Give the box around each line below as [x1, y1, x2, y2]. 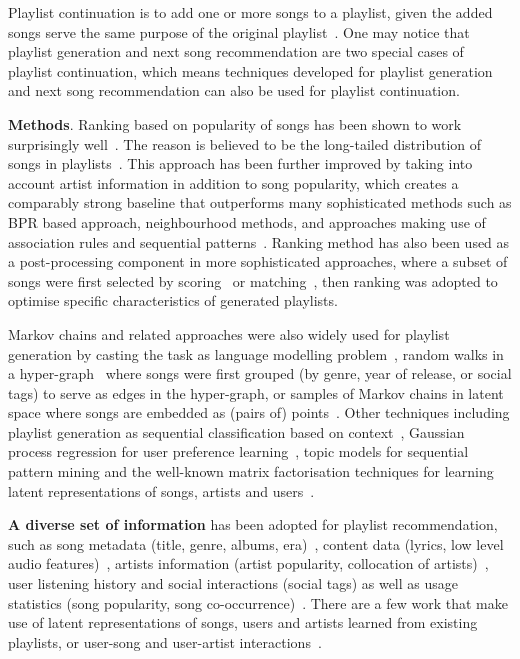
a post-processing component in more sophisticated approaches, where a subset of [8, 251, 508, 272]
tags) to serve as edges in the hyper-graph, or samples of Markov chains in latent [8, 382, 504, 403]
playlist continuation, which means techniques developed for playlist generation [8, 60, 493, 81]
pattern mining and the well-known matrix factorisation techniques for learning [8, 461, 494, 482]
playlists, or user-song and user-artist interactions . [8, 631, 322, 652]
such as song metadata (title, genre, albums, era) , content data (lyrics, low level [8, 533, 504, 554]
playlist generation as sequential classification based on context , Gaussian [8, 421, 465, 442]
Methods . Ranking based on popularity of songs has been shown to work [8, 113, 462, 134]
